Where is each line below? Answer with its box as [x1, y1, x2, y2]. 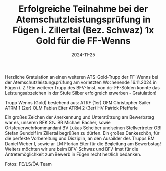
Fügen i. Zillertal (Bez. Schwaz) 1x [12, 25, 154, 36]
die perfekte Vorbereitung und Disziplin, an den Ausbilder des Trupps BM [5, 135, 155, 141]
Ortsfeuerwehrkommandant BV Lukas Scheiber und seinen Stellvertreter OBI [5, 125, 162, 131]
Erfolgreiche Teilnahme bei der [18, 3, 148, 15]
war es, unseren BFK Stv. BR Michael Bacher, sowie [5, 119, 111, 125]
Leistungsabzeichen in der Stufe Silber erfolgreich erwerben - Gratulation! [5, 90, 157, 96]
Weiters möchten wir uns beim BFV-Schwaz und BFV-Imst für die [5, 146, 139, 152]
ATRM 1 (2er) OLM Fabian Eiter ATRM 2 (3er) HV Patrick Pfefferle [5, 105, 138, 111]
